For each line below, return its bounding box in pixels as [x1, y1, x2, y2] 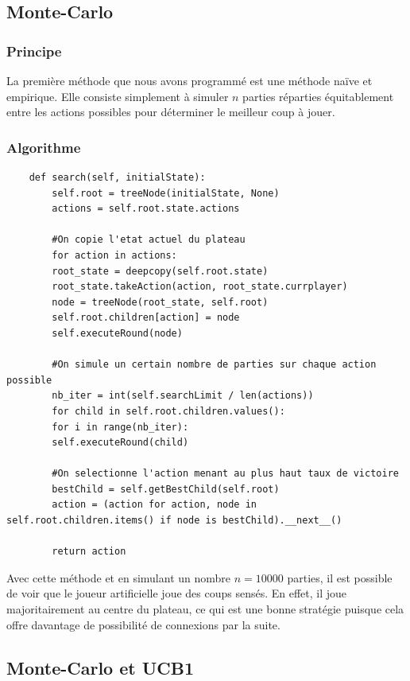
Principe [6, 41, 62, 60]
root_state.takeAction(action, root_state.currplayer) [52, 281, 348, 293]
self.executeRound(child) [52, 437, 189, 449]
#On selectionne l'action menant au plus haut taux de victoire [52, 468, 399, 480]
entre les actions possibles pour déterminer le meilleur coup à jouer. [6, 103, 335, 120]
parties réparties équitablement [242, 88, 394, 104]
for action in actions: [52, 249, 177, 261]
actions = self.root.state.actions [52, 203, 240, 215]
